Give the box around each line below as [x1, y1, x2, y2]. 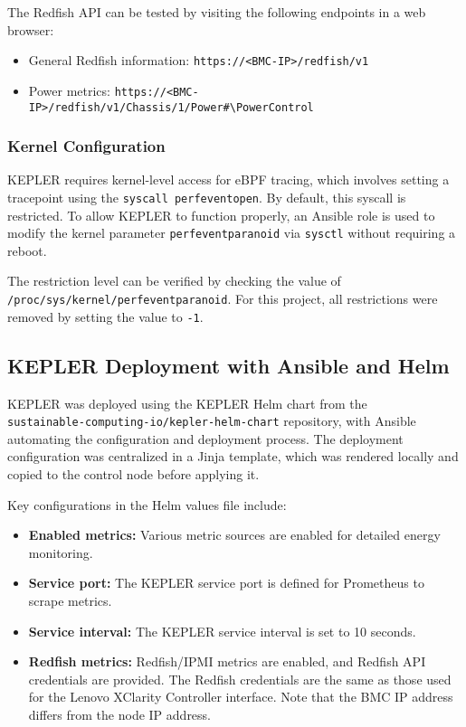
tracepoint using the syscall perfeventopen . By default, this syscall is [7, 187, 406, 206]
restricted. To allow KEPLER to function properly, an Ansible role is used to [7, 205, 435, 224]
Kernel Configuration [7, 135, 166, 157]
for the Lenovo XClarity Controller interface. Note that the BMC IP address [28, 687, 453, 706]
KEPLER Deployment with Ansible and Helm [7, 351, 450, 379]
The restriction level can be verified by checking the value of [7, 271, 341, 290]
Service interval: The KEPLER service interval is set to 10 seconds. [28, 621, 416, 640]
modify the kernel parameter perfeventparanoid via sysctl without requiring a [7, 223, 456, 242]
